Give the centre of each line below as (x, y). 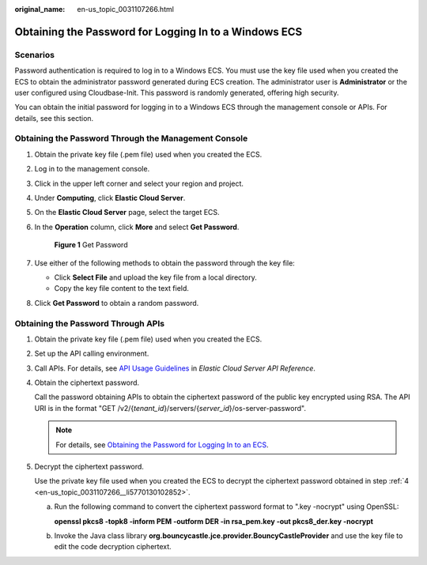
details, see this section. (54, 118)
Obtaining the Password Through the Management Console (131, 138)
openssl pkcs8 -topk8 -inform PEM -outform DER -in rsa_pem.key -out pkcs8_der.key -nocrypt (213, 521)
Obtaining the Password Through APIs (90, 323)
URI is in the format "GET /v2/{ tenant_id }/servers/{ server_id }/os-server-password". (170, 408)
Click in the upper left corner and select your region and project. (139, 183)
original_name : (40, 9)
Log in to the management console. (92, 169)
